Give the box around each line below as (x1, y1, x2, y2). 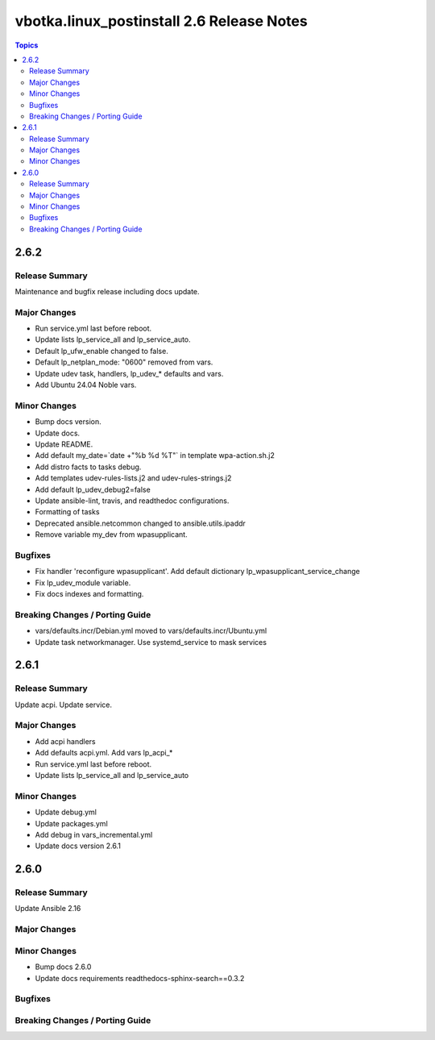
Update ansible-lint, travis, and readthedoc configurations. (35, 496, 230, 505)
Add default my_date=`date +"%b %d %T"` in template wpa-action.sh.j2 (35, 451, 275, 460)
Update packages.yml (35, 818, 108, 828)
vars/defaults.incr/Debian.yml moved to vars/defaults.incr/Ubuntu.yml (35, 626, 267, 636)
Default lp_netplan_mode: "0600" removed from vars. (35, 357, 213, 367)
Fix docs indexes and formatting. (35, 589, 144, 599)
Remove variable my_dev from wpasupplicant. (35, 530, 188, 539)
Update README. (35, 439, 93, 449)
